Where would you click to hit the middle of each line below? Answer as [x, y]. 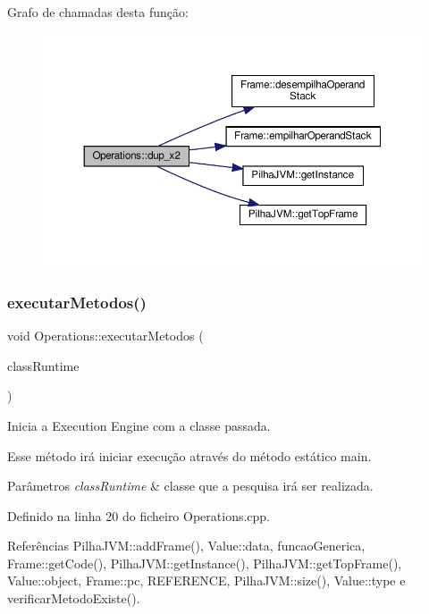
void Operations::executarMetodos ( [105, 336]
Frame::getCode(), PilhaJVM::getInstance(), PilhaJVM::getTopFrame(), [205, 563]
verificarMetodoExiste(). [74, 598]
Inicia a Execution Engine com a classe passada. [139, 425]
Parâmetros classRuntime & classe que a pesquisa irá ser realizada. [190, 486]
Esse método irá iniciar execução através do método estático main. [189, 455]
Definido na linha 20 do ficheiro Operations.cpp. [139, 515]
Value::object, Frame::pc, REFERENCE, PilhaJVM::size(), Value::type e [206, 580]
